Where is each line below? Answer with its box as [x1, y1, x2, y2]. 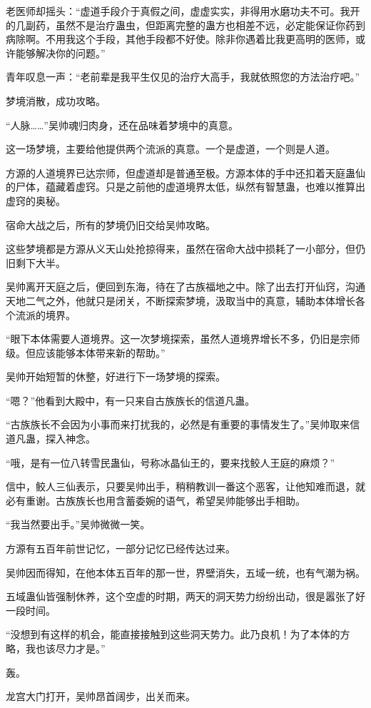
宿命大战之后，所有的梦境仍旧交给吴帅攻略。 [6, 217, 215, 232]
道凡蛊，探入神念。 [6, 431, 96, 446]
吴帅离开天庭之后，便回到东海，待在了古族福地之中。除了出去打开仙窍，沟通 [6, 279, 365, 294]
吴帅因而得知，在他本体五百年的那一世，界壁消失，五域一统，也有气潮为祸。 [6, 565, 365, 580]
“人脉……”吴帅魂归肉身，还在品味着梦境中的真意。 [6, 117, 238, 132]
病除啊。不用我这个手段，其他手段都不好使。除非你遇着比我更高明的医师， [6, 31, 355, 46]
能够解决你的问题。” [15, 45, 106, 60]
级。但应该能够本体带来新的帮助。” [6, 345, 166, 360]
